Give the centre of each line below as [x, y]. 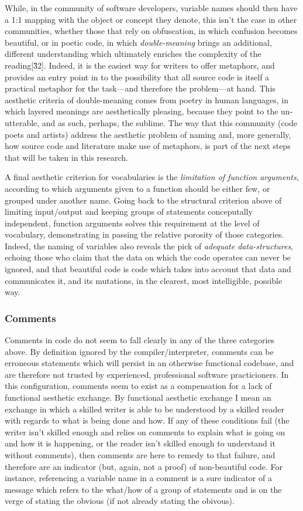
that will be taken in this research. [67, 157]
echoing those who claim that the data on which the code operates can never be [148, 257]
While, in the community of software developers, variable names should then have [151, 8]
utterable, [22, 122]
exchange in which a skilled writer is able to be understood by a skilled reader [145, 409]
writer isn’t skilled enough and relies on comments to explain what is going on [145, 432]
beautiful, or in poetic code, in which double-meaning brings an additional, [138, 42]
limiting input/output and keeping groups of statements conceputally [129, 211]
